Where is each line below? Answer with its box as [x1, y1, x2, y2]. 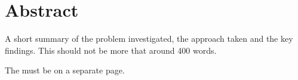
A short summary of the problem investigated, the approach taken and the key [5, 32, 293, 45]
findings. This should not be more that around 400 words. [5, 44, 217, 56]
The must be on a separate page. [5, 64, 125, 76]
